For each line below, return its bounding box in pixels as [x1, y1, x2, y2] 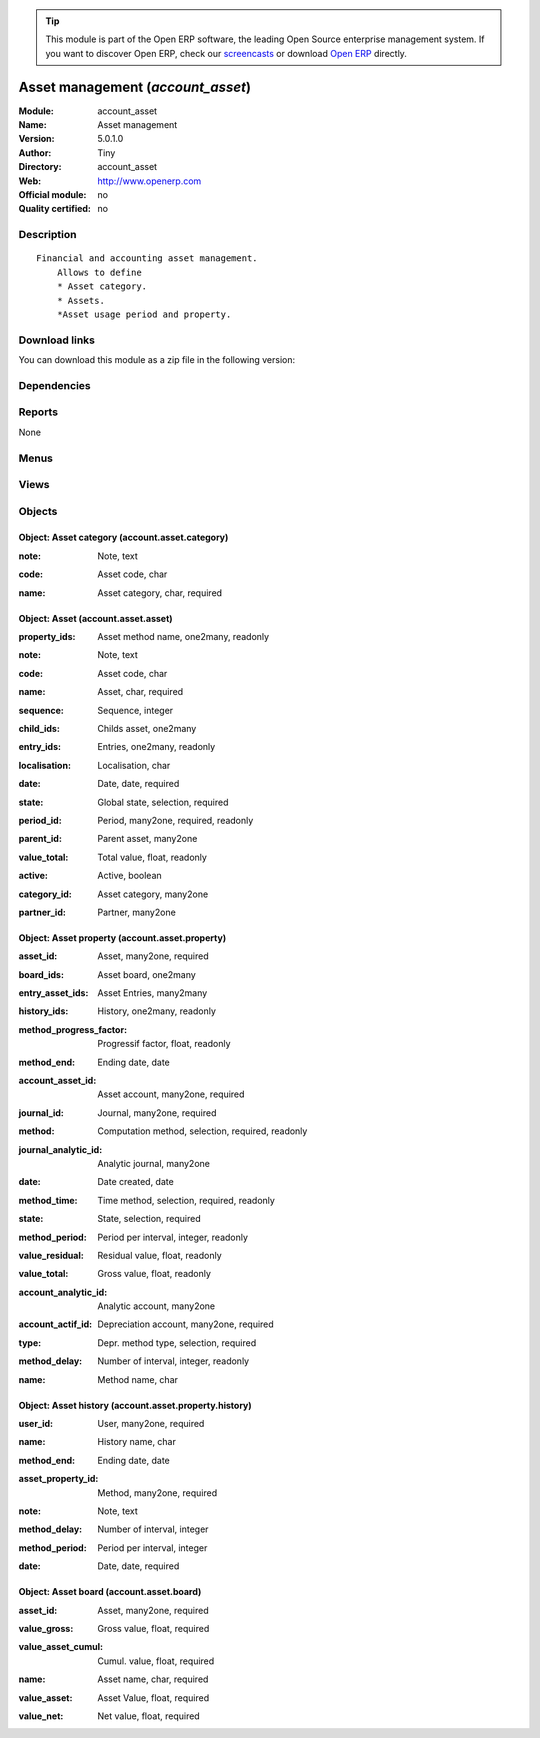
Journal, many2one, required [97, 1106, 217, 1119]
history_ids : [18, 1005, 69, 1017]
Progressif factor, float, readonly [97, 1038, 231, 1050]
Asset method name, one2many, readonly [97, 631, 270, 643]
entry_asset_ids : [18, 987, 89, 999]
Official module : [18, 189, 87, 201]
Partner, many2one [97, 906, 177, 918]
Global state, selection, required [97, 796, 229, 808]
